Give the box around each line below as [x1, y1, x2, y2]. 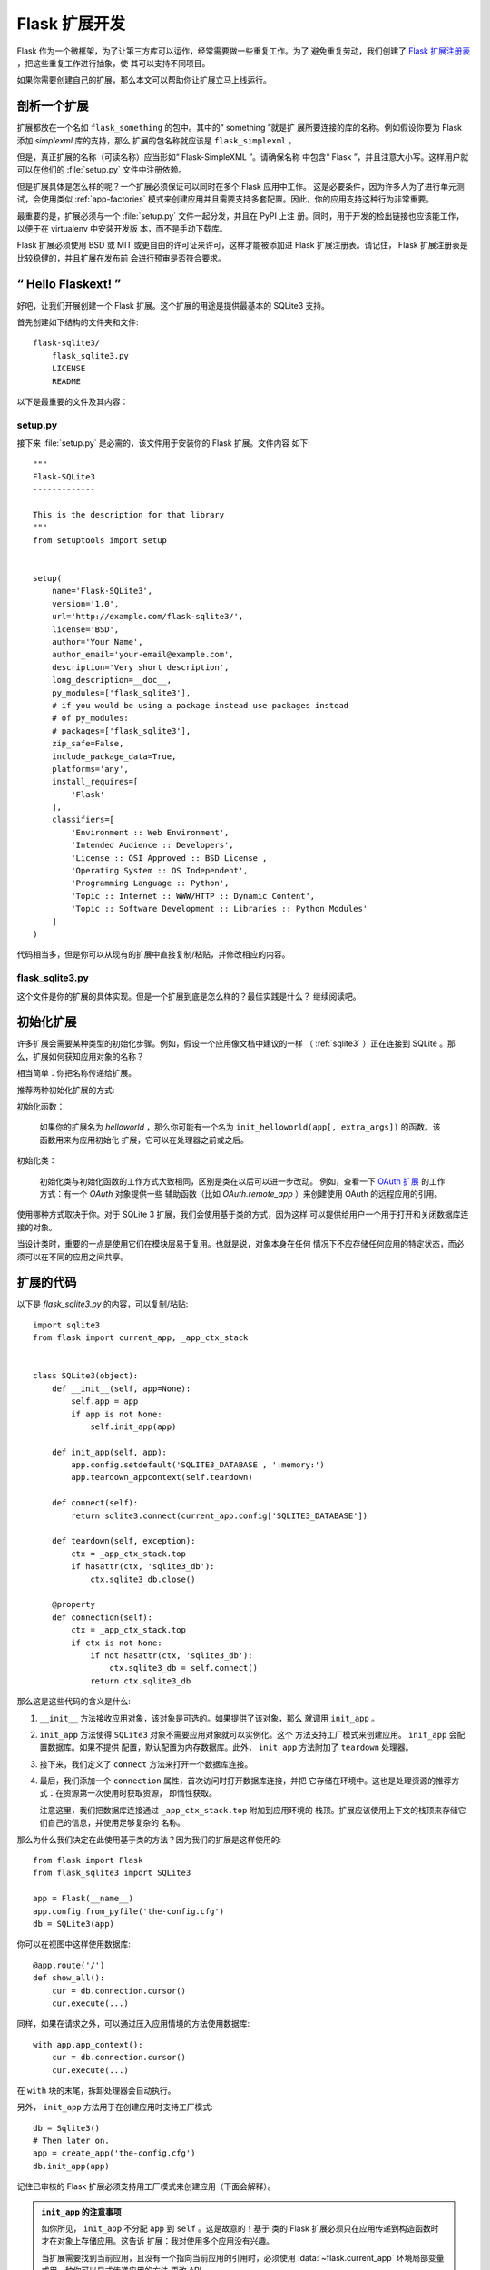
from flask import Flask [33, 1855, 143, 1866]
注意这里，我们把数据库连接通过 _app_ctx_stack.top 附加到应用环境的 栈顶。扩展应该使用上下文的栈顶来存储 [39, 1804, 458, 1815]
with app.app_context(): [33, 2039, 143, 2049]
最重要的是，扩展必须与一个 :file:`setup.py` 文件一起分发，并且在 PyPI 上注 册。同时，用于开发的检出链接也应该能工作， [16, 210, 465, 222]
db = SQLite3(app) [33, 1919, 115, 1929]
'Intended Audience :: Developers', [71, 840, 235, 851]
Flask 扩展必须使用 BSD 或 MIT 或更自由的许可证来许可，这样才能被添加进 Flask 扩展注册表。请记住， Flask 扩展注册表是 [16, 240, 468, 251]
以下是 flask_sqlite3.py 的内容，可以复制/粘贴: [16, 1298, 189, 1309]
